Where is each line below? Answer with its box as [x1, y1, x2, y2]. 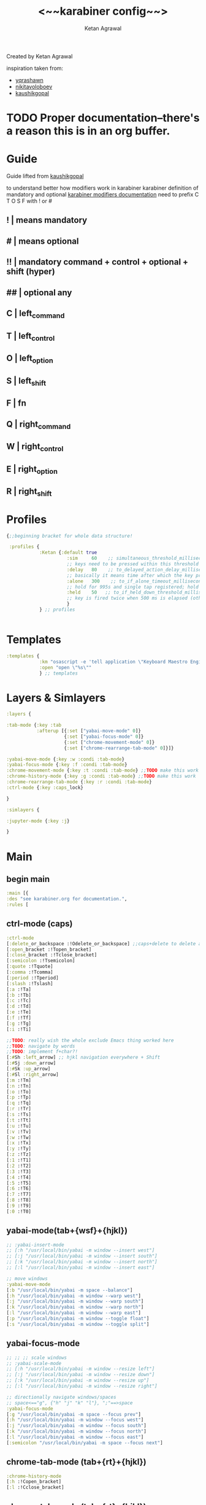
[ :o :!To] [6, 1088, 32, 1095]
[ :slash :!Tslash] [6, 980, 53, 986]
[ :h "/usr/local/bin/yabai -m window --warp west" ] [6, 1293, 141, 1299]
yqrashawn [15, 76, 44, 83]
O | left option [6, 353, 53, 365]
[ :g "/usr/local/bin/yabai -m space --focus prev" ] [6, 1411, 141, 1417]
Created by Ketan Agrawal [6, 52, 73, 60]
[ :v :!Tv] [6, 1128, 32, 1135]
